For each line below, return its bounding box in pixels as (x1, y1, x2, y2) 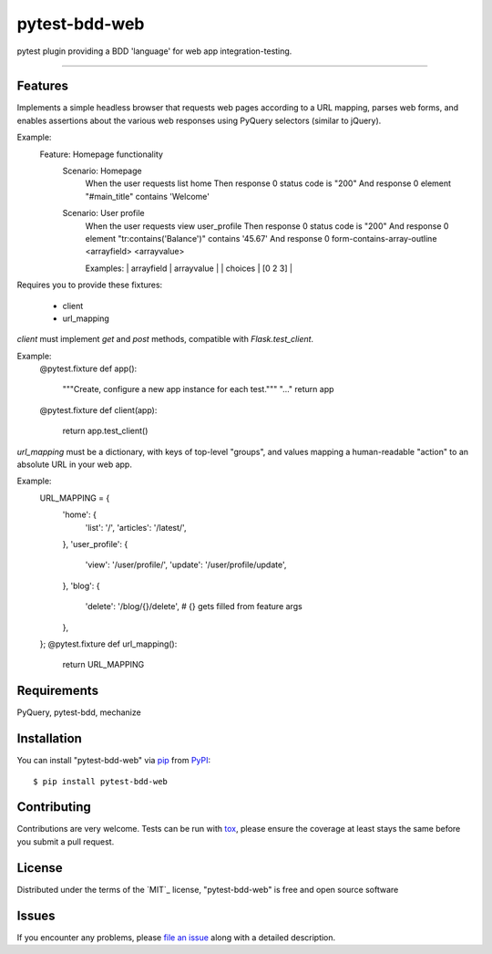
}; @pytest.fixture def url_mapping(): (39, 638, 178, 649)
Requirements (16, 683, 99, 699)
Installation (16, 731, 82, 747)
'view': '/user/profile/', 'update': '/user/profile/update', (85, 559, 287, 570)
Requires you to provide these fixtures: (16, 279, 163, 291)
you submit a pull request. (16, 835, 115, 847)
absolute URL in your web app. (16, 459, 132, 470)
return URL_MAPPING (62, 659, 145, 670)
